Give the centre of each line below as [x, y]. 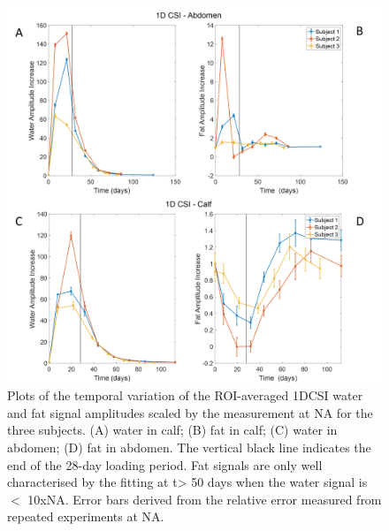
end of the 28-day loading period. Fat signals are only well [165, 464]
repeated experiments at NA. [86, 516]
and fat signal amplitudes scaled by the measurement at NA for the [190, 412]
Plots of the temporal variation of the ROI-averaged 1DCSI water [185, 395]
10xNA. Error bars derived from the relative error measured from [205, 499]
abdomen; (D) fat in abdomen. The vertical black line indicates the [189, 448]
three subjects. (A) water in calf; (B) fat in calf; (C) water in [172, 430]
